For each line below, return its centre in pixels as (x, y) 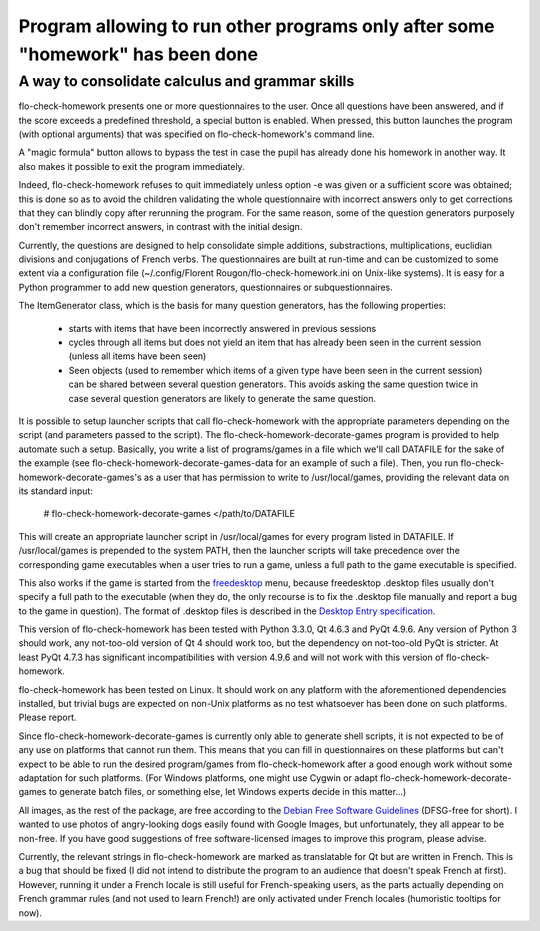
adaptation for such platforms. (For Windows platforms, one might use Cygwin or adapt (198, 777)
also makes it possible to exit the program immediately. (131, 166)
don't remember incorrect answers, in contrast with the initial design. (160, 227)
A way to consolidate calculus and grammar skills (186, 81)
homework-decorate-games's (80, 477)
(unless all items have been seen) (137, 356)
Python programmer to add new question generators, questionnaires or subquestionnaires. (206, 287)
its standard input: (56, 491)
